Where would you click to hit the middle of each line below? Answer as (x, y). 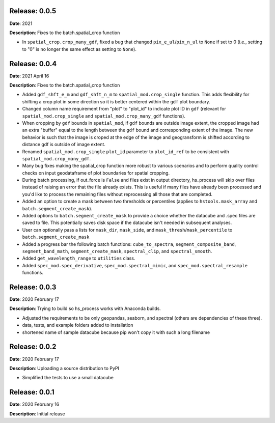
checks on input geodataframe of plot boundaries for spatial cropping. (96, 173)
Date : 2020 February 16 (34, 404)
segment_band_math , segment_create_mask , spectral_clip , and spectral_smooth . (117, 251)
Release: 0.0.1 (32, 392)
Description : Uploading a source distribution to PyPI (64, 368)
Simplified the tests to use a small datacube (68, 378)
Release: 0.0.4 (33, 64)
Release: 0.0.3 (33, 287)
